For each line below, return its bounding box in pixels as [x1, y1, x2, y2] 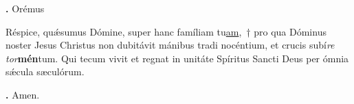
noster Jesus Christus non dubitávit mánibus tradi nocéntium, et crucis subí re [5, 38, 335, 52]
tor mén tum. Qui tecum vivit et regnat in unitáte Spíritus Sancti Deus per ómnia [5, 51, 349, 65]
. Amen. [5, 87, 40, 101]
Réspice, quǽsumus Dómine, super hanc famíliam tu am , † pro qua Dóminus [5, 24, 327, 38]
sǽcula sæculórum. [5, 64, 85, 79]
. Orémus [5, 1, 45, 15]
